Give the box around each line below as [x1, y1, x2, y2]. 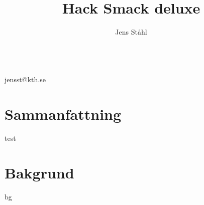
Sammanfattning [5, 104, 122, 124]
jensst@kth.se [5, 74, 46, 85]
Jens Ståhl [115, 27, 147, 37]
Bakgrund [5, 162, 74, 182]
